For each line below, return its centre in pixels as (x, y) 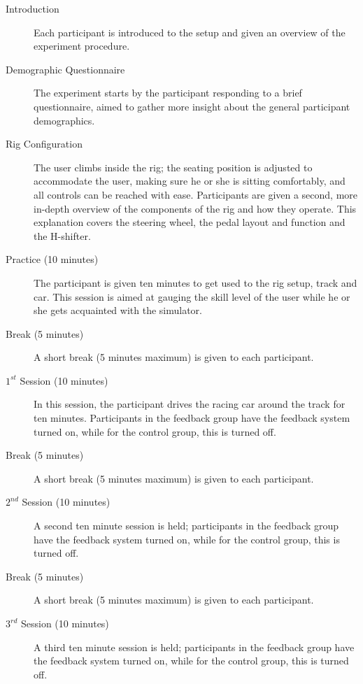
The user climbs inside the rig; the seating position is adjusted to (173, 167)
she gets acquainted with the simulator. (118, 310)
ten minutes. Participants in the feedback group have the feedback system (192, 418)
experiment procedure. (82, 46)
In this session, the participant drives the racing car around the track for (190, 404)
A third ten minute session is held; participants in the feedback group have (194, 647)
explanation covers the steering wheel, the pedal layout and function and (190, 222)
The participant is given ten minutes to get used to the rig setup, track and (195, 282)
